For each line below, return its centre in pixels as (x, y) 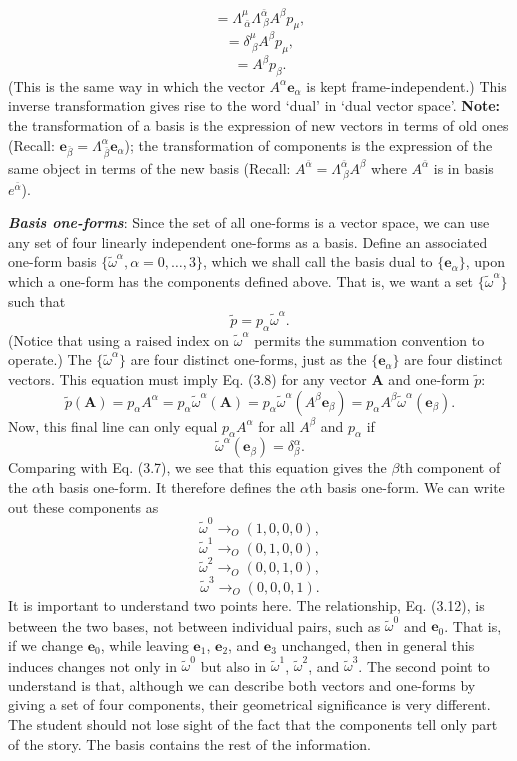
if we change (46, 644)
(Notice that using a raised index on (119, 339)
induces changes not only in (92, 665)
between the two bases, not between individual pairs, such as (194, 625)
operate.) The (50, 359)
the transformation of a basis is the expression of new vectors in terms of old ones (258, 125)
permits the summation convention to (369, 339)
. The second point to (424, 665)
